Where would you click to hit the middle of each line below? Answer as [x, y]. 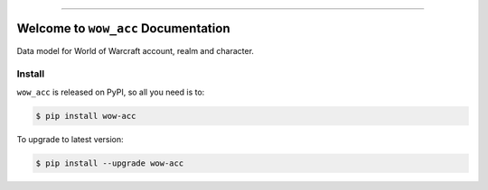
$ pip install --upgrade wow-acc [110, 163]
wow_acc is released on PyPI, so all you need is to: [111, 92]
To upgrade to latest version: [70, 139]
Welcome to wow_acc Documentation [123, 28]
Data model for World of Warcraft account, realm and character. [136, 50]
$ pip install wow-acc [86, 116]
